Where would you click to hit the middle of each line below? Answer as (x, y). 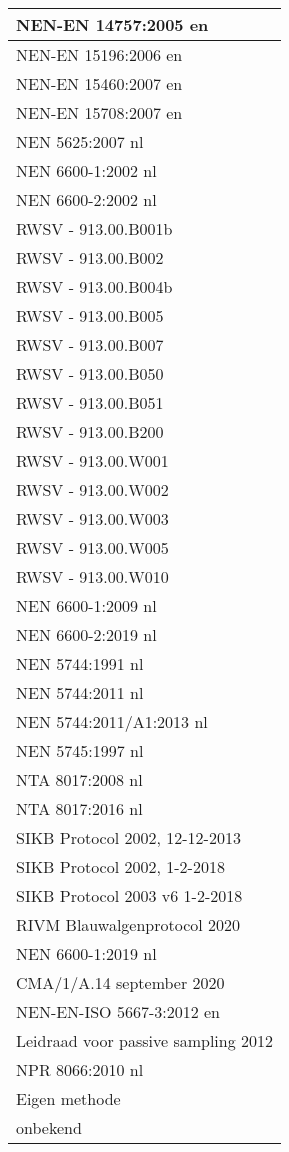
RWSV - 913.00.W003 (92, 518)
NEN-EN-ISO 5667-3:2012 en (118, 1011)
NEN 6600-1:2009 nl (86, 605)
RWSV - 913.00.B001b (94, 228)
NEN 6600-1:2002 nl (86, 170)
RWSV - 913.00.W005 (92, 547)
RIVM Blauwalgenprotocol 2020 (128, 924)
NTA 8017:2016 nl (79, 808)
